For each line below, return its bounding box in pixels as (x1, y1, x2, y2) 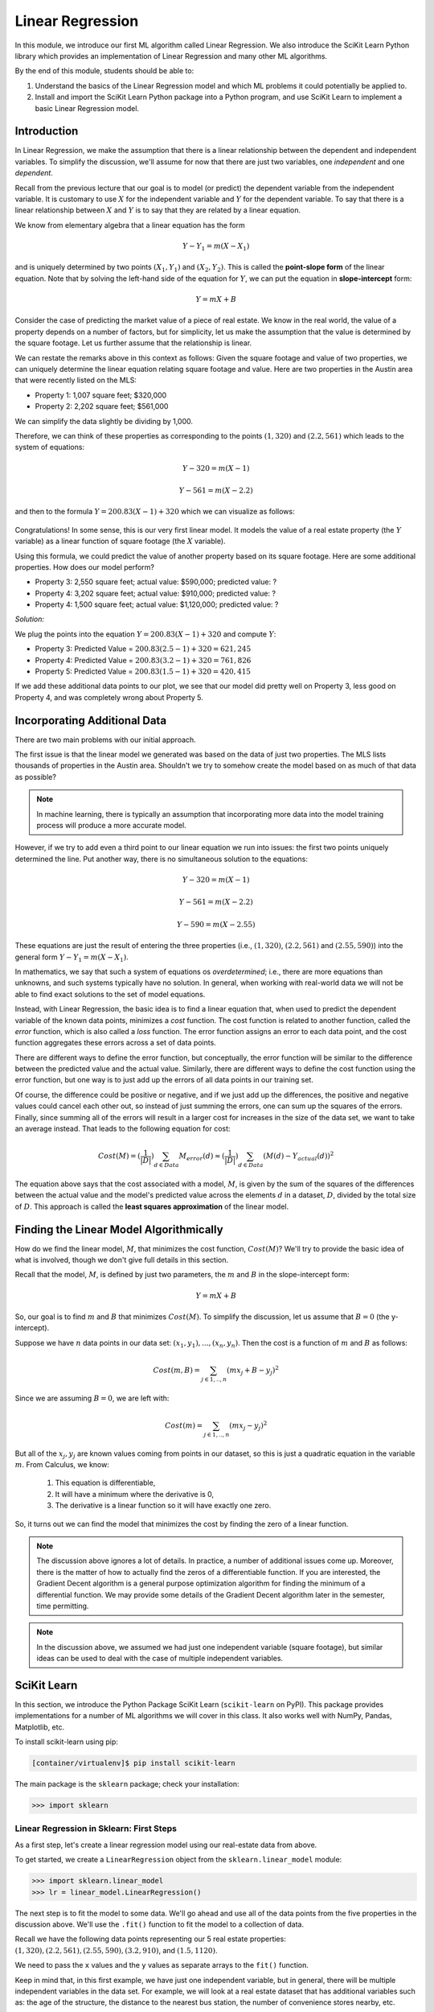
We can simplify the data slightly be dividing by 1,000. (14, 416, 193, 426)
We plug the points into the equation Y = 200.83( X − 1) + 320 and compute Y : (14, 629, 276, 639)
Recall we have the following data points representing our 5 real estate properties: (14, 1934, 287, 1944)
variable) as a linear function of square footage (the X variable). (14, 536, 226, 546)
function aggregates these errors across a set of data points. (14, 1038, 216, 1048)
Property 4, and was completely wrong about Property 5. (14, 692, 204, 702)
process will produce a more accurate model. (36, 821, 186, 831)
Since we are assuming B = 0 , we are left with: (14, 1393, 170, 1403)
